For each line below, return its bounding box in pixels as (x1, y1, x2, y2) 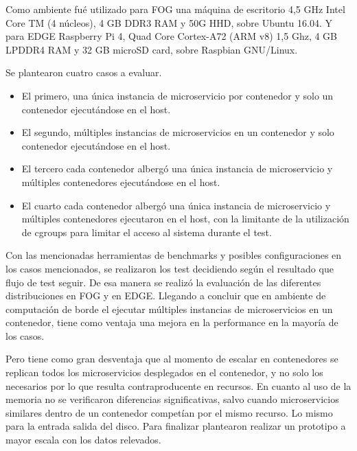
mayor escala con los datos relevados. (5, 432, 161, 447)
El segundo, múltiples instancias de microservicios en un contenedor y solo (21, 125, 334, 139)
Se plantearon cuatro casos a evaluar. (5, 65, 162, 80)
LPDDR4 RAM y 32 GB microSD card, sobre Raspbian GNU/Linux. (5, 42, 298, 56)
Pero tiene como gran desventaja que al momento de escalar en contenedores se (5, 351, 338, 366)
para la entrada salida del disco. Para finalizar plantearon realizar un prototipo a (5, 419, 346, 433)
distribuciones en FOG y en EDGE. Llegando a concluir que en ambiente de (5, 288, 326, 303)
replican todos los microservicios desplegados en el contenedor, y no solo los (5, 365, 323, 380)
